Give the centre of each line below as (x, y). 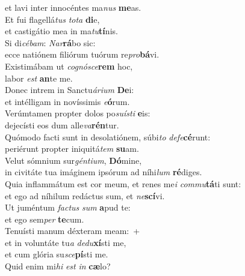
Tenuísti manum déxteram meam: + (73, 231)
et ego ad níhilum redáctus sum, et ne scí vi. (85, 195)
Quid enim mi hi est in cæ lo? (58, 266)
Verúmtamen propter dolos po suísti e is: (78, 113)
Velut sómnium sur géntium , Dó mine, (73, 160)
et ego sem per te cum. (45, 219)
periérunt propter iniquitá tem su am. (72, 148)
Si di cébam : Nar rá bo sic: (50, 42)
